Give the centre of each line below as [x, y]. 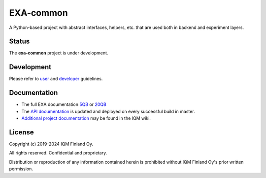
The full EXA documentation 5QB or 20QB [64, 104]
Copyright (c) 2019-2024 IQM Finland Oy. [51, 144]
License [21, 132]
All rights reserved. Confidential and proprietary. [58, 153]
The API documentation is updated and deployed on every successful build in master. [108, 111]
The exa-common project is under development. [59, 53]
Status [19, 41]
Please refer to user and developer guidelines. [56, 79]
